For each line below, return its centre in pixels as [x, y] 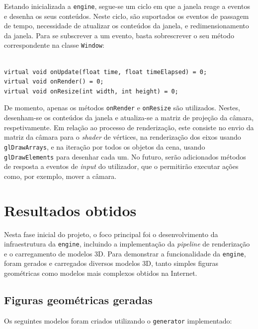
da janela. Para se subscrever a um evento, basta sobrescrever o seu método [119, 35]
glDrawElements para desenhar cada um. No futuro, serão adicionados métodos [125, 156]
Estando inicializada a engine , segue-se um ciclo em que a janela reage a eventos [127, 6]
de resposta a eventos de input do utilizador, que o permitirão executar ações [121, 166]
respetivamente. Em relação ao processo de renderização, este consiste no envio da [129, 127]
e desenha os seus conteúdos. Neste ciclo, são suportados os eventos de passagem [127, 16]
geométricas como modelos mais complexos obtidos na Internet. [101, 273]
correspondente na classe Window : [54, 45]
